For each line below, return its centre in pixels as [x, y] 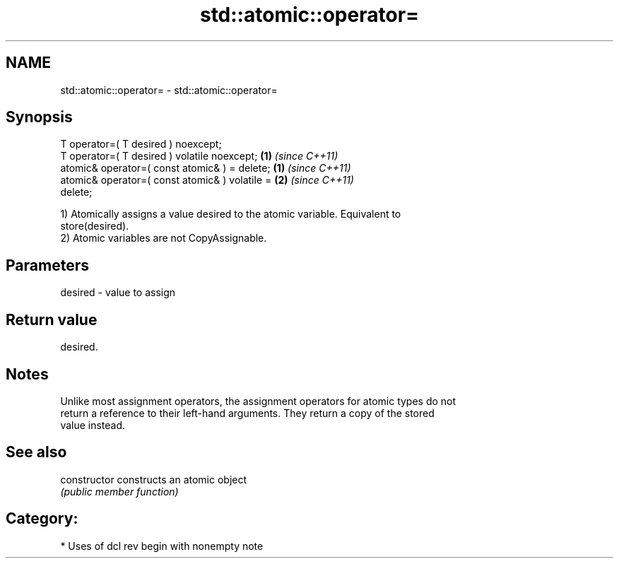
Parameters [47, 265]
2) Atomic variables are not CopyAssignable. [164, 238]
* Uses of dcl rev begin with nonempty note [162, 546]
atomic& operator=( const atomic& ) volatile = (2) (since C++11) [207, 180]
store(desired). [95, 226]
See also [36, 452]
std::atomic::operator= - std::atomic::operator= [169, 90]
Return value [52, 319]
